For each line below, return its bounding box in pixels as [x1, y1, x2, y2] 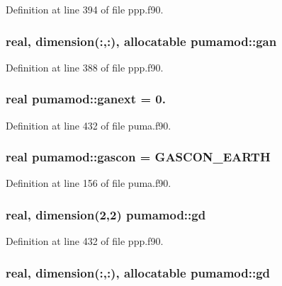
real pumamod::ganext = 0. [6, 90, 166, 108]
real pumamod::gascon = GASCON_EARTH [6, 148, 271, 166]
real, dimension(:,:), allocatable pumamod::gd [6, 263, 271, 281]
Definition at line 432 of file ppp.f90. [6, 234, 164, 248]
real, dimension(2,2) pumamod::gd [6, 205, 206, 223]
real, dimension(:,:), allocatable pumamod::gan [6, 32, 277, 50]
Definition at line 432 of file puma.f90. [6, 118, 171, 132]
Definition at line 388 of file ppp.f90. [6, 59, 164, 74]
